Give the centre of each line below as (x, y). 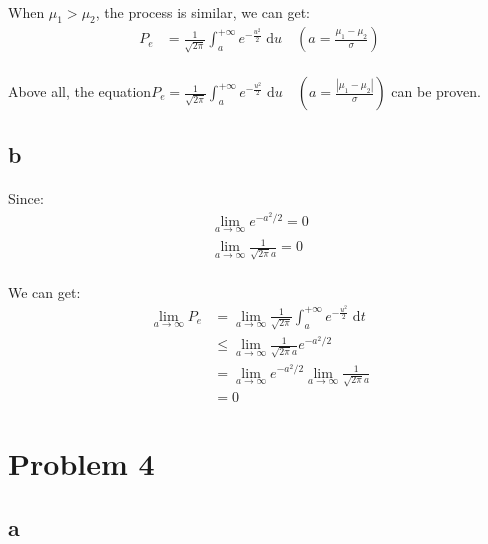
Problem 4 (81, 463)
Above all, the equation (80, 91)
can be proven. (436, 91)
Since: (26, 198)
